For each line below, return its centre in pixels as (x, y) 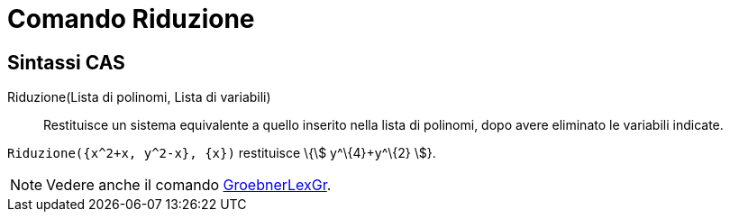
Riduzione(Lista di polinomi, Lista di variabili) (139, 97)
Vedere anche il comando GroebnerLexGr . (189, 185)
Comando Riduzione (131, 19)
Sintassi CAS (66, 62)
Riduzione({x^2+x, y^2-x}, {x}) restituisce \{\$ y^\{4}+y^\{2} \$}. (222, 153)
